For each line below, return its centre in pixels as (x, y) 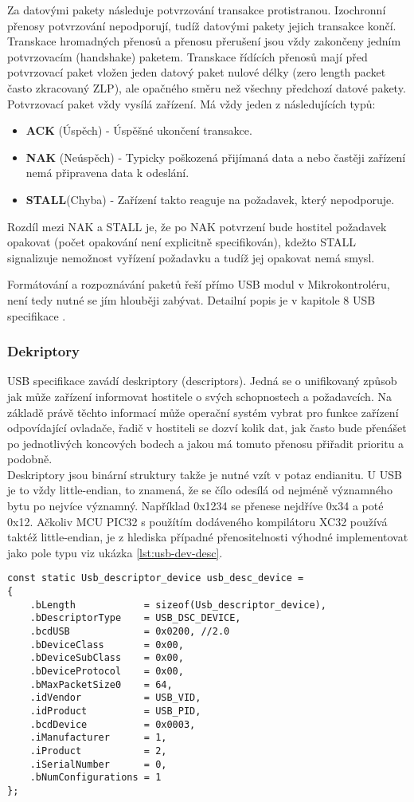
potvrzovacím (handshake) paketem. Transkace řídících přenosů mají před (187, 56)
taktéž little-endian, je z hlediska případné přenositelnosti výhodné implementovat (208, 537)
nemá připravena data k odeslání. (107, 173)
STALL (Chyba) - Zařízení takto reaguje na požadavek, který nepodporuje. (210, 199)
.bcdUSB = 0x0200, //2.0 (130, 632)
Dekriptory (43, 351)
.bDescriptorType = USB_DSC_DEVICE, (135, 618)
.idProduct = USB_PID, (115, 711)
